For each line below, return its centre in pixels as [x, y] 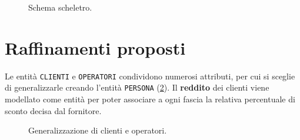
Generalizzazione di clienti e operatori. [98, 130]
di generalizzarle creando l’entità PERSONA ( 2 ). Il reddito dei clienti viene [137, 87]
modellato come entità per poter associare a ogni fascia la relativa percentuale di [150, 99]
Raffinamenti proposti [95, 47]
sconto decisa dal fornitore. [53, 110]
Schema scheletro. [60, 7]
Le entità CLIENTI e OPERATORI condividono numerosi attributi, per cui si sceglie [150, 76]
